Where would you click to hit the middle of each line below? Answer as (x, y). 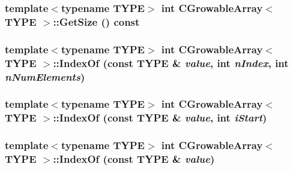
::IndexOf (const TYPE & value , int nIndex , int (171, 63)
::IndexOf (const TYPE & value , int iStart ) (160, 118)
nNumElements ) (45, 76)
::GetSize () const (96, 21)
